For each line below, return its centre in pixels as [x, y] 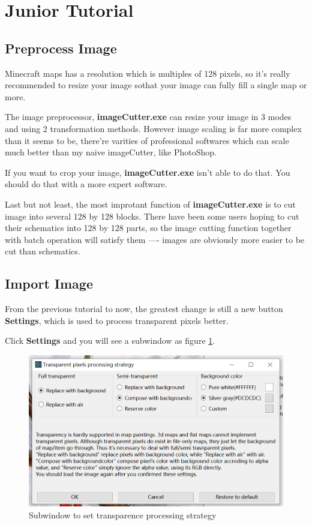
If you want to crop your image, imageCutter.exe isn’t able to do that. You [148, 172]
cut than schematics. [43, 251]
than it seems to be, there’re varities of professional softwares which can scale [147, 140]
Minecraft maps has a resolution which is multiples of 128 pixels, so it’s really [148, 73]
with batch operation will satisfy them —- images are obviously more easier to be [155, 239]
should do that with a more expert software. [86, 184]
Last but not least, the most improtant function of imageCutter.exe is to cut [150, 204]
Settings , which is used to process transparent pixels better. [117, 320]
